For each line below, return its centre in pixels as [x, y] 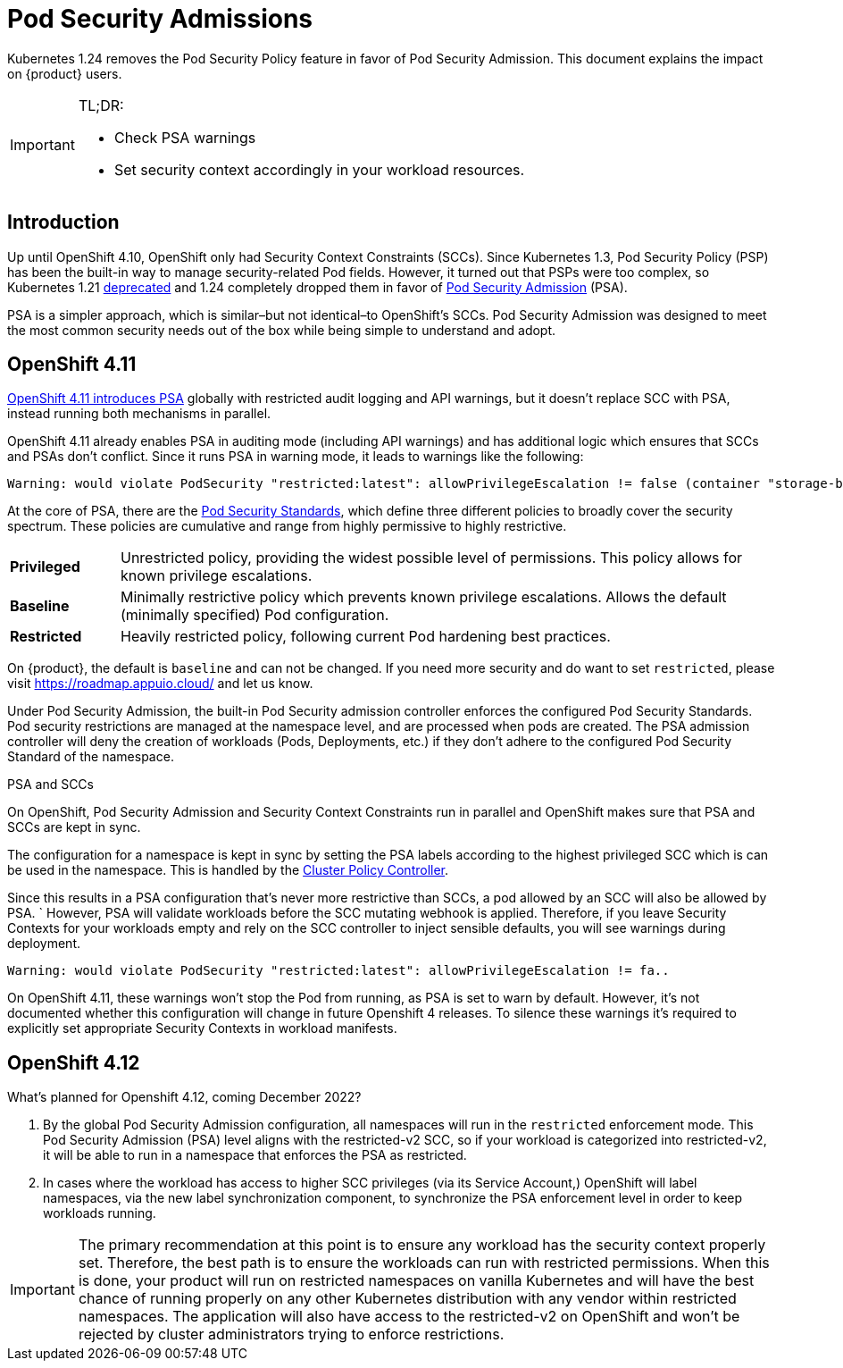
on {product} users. [65, 73]
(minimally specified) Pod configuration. [255, 615]
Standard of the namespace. [91, 757]
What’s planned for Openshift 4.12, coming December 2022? [184, 1097]
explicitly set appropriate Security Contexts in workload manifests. [202, 1028]
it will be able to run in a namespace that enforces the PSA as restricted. [255, 1155]
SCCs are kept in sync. [74, 827]
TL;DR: [101, 105]
